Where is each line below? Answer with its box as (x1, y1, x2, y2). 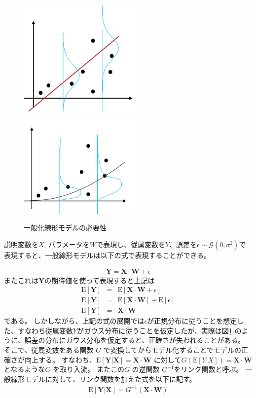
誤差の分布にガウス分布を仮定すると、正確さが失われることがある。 (24, 335, 245, 345)
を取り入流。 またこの (53, 364, 124, 374)
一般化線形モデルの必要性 (24, 222, 107, 233)
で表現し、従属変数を (96, 239, 165, 249)
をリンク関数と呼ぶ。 (174, 364, 243, 374)
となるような (4, 364, 45, 374)
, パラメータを (44, 239, 90, 249)
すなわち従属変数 (17, 325, 73, 335)
